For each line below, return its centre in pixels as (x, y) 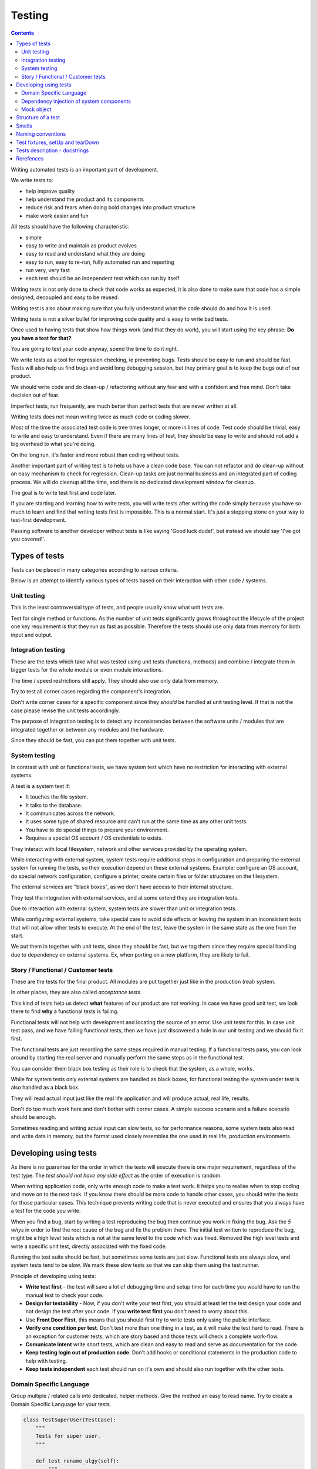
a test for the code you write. (46, 1211)
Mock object (36, 109)
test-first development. (39, 520)
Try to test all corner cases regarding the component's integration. (91, 691)
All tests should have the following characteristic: (70, 227)
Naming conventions (41, 134)
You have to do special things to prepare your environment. (97, 830)
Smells (24, 126)
